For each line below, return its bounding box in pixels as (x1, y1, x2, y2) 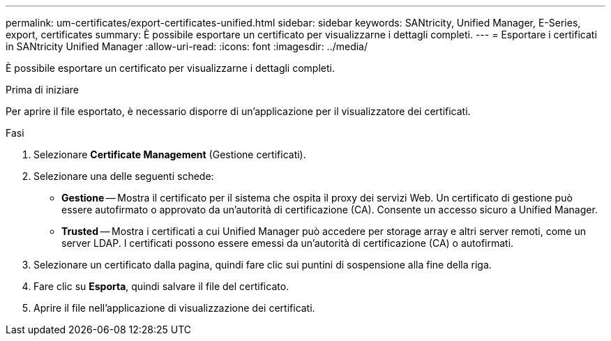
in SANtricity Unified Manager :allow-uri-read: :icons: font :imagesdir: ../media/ (6, 40, 368, 52)
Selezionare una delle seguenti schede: (33, 170, 214, 182)
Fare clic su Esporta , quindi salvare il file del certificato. (33, 280, 289, 292)
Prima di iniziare (6, 84, 79, 96)
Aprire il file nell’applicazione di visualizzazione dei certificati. (33, 302, 315, 314)
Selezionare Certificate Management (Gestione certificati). (33, 149, 306, 160)
